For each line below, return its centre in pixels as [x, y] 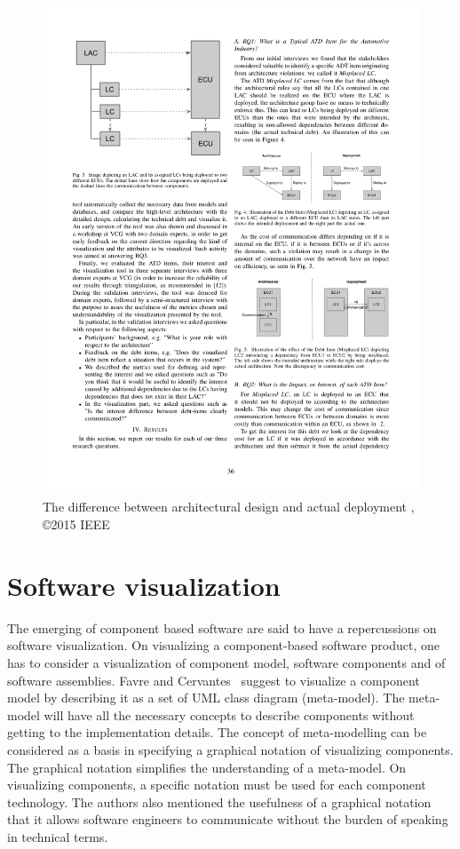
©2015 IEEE [76, 524]
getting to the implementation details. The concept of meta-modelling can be [217, 732]
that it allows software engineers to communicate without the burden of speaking [228, 819]
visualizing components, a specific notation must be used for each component [217, 785]
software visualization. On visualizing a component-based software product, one [224, 645]
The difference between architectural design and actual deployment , [229, 507]
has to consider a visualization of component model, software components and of [226, 662]
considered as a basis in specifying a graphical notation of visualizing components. [230, 749]
